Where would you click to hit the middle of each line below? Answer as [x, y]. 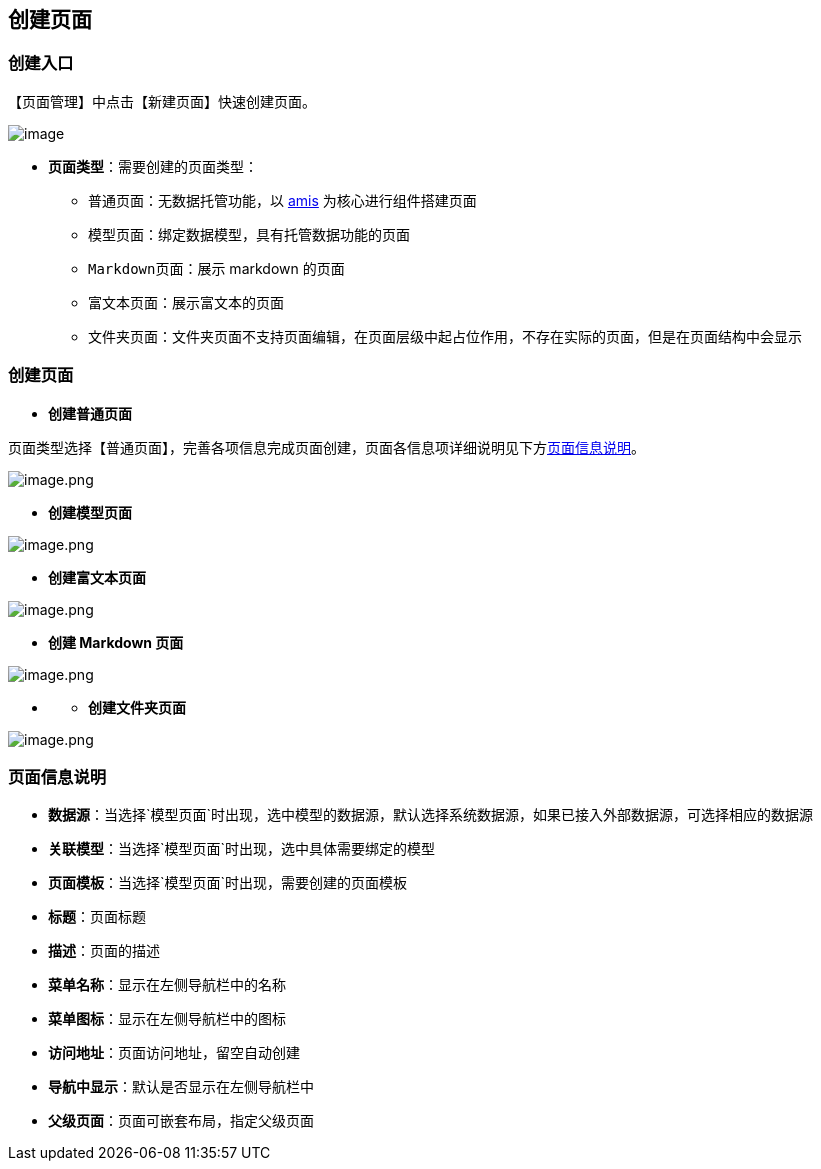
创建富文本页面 [97, 577]
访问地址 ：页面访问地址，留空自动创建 [174, 1053]
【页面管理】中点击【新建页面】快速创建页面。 [162, 101]
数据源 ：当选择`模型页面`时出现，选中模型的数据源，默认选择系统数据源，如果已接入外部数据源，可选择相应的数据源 [431, 815]
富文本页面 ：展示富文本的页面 [186, 302]
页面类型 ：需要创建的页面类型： [153, 166]
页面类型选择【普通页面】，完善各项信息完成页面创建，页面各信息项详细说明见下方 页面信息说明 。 [326, 447]
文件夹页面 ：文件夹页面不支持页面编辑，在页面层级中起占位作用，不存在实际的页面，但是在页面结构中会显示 [445, 336]
